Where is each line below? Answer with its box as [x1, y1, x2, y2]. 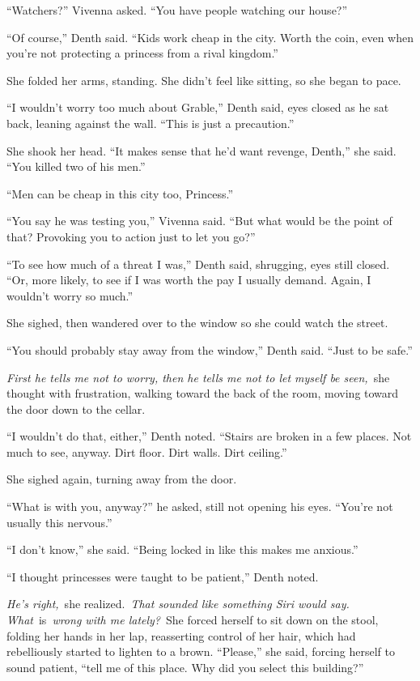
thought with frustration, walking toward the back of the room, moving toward [6, 385, 399, 402]
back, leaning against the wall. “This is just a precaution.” [6, 114, 295, 131]
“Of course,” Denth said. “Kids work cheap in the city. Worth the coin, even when [6, 28, 414, 45]
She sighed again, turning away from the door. [6, 470, 237, 487]
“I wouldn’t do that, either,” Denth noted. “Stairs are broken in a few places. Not [6, 428, 412, 445]
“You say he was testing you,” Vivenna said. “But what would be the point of [6, 212, 392, 229]
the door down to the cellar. [6, 400, 146, 417]
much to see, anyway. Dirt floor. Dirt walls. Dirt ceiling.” [6, 443, 287, 460]
